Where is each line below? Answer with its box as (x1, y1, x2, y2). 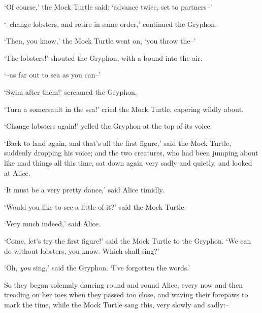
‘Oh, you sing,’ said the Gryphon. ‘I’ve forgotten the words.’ (4, 262, 190, 273)
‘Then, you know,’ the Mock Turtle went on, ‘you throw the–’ (4, 35, 196, 46)
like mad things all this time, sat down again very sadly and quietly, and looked (4, 157, 252, 168)
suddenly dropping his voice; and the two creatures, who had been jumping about (4, 147, 258, 158)
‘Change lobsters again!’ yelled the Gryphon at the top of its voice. (4, 121, 212, 131)
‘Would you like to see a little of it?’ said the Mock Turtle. (4, 201, 186, 212)
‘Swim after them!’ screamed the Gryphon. (4, 86, 137, 97)
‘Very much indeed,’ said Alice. (4, 218, 101, 229)
